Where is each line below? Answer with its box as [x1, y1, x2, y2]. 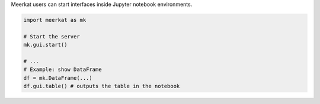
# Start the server [23, 33, 80, 40]
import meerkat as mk [23, 17, 87, 23]
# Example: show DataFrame [23, 66, 102, 73]
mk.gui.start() [23, 41, 68, 48]
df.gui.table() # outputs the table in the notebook [23, 83, 180, 90]
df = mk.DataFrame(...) [23, 74, 93, 81]
